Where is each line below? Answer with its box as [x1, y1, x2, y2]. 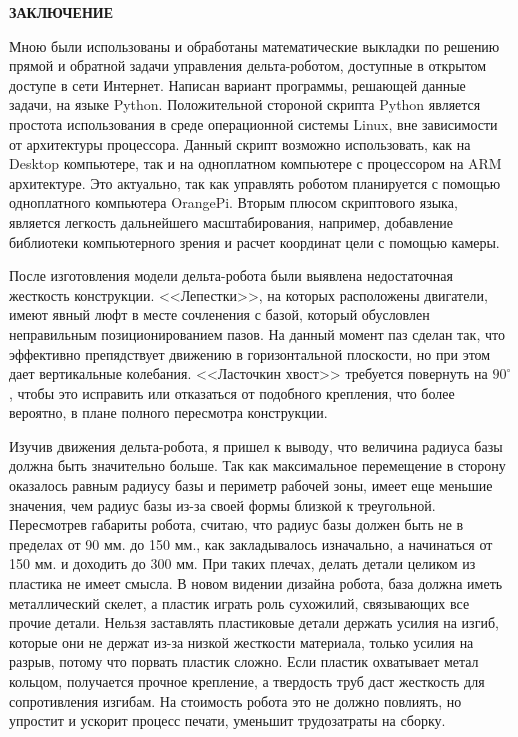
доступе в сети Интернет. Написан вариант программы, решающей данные [9, 74, 466, 95]
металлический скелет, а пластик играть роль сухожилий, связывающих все [9, 592, 470, 613]
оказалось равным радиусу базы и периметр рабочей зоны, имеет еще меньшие [9, 475, 493, 496]
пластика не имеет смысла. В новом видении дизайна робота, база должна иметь [9, 573, 503, 594]
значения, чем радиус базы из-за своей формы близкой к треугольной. [9, 494, 436, 515]
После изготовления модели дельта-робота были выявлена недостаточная [9, 265, 454, 286]
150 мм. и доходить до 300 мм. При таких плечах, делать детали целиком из [9, 553, 476, 574]
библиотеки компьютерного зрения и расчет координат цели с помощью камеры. [9, 231, 500, 252]
